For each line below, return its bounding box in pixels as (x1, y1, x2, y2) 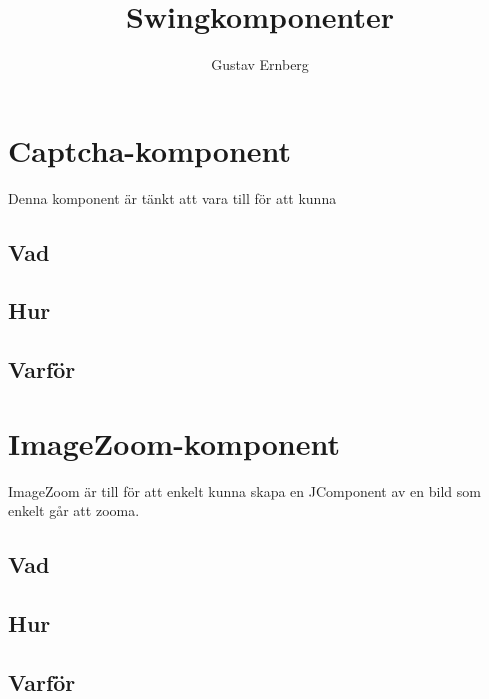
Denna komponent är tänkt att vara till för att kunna (8, 187, 337, 208)
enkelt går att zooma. (8, 500, 140, 521)
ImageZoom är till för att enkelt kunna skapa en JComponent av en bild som (8, 480, 481, 501)
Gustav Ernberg (211, 54, 309, 75)
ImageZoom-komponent (8, 422, 340, 463)
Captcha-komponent (8, 129, 292, 170)
